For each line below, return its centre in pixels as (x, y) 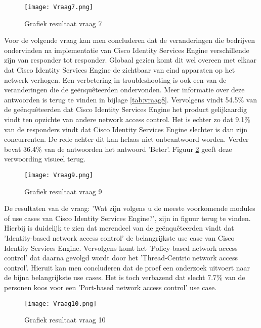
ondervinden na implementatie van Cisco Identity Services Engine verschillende (127, 50)
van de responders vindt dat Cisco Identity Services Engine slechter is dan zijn (126, 129)
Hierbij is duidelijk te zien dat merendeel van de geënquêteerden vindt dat (119, 228)
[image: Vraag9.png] (59, 175)
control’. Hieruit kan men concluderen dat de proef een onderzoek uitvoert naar (127, 267)
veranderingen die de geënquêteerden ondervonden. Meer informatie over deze (124, 90)
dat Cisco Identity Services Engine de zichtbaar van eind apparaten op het (120, 70)
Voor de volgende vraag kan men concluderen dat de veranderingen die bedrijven (130, 40)
